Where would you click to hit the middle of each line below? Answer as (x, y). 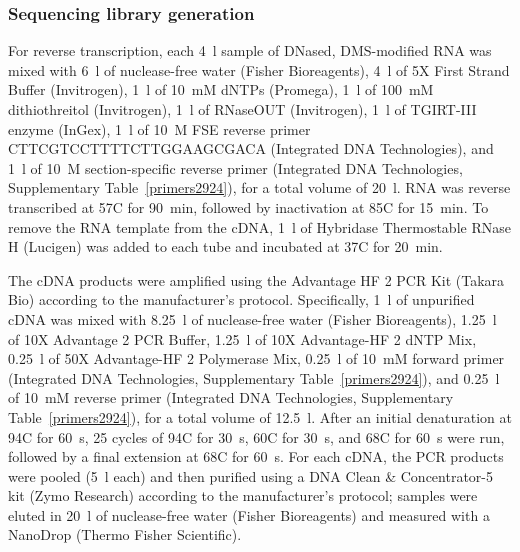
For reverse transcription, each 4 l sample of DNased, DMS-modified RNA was (250, 50)
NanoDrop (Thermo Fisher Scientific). (125, 534)
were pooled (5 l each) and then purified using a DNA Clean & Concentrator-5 (250, 475)
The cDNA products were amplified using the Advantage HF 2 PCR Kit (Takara (256, 279)
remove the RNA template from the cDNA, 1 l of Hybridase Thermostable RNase (259, 226)
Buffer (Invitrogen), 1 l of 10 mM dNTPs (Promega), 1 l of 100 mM (221, 89)
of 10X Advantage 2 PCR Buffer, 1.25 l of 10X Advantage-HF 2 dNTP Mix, (242, 338)
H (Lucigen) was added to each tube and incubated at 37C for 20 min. (225, 246)
